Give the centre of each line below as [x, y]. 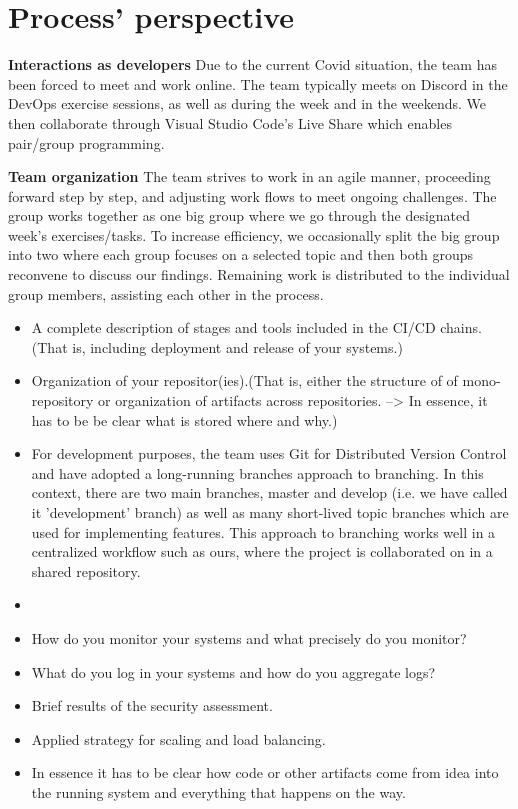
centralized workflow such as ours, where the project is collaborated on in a [262, 551]
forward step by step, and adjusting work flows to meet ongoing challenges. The [252, 195]
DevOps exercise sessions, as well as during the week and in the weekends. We [247, 103]
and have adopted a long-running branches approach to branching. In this [257, 472]
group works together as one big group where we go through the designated [239, 215]
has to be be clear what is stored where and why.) [184, 419]
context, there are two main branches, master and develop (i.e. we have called [269, 492]
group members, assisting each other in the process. [166, 293]
